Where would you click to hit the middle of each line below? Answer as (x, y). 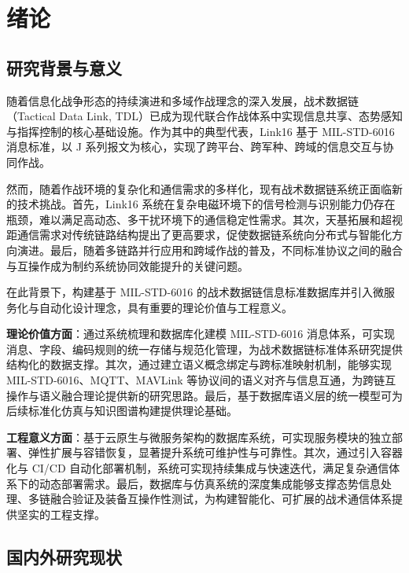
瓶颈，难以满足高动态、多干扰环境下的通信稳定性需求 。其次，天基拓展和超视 (204, 219)
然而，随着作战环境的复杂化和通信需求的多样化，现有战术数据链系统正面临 (199, 188)
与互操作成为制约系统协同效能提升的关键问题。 (127, 265)
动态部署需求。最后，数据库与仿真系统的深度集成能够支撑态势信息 (210, 483)
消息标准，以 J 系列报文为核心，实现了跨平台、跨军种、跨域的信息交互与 (195, 147)
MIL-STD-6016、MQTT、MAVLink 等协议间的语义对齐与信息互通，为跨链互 (201, 380)
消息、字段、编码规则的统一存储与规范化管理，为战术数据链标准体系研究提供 (204, 349)
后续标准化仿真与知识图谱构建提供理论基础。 (122, 411)
